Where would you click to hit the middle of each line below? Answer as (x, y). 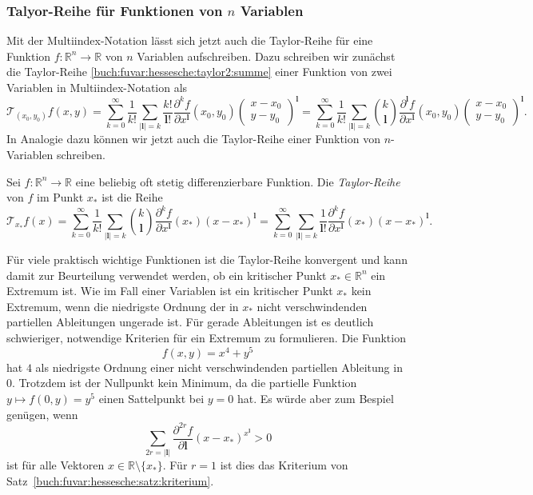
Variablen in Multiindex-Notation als (97, 87)
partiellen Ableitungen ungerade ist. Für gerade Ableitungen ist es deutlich (190, 322)
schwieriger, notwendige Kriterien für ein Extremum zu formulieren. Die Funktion (206, 338)
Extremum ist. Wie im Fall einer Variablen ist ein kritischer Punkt (170, 291)
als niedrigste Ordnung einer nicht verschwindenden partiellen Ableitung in (219, 367)
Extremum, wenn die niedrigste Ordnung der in (123, 306)
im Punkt (60, 197)
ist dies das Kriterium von (284, 465)
